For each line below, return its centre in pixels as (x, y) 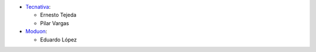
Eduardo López (59, 39)
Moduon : (36, 32)
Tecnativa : (38, 7)
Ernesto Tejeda (58, 15)
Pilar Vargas (55, 23)
